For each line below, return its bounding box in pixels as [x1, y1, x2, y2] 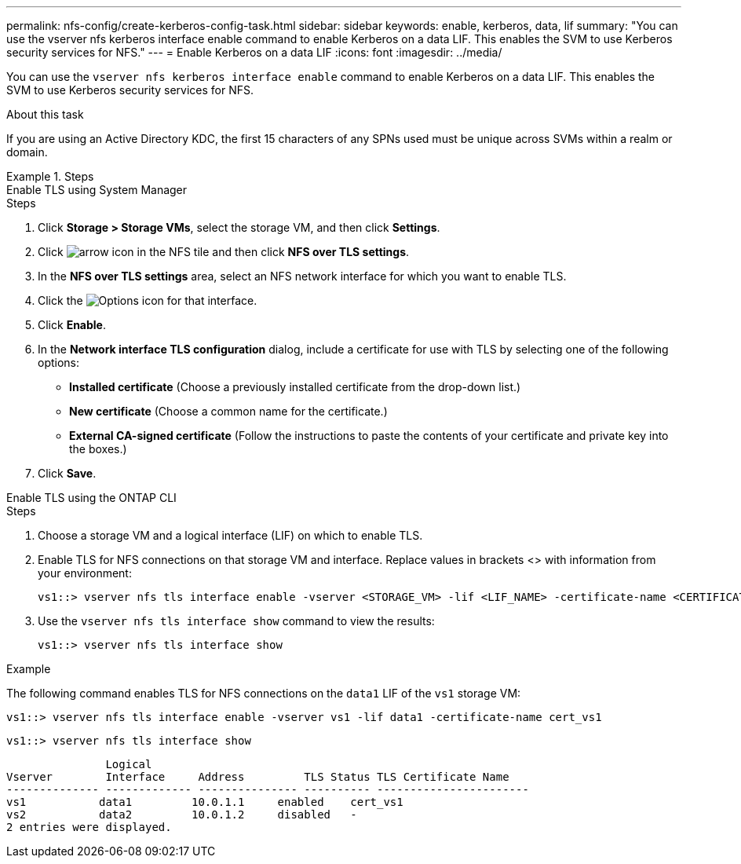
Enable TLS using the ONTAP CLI [6, 491, 177, 504]
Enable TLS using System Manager [6, 183, 188, 196]
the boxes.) [69, 442, 127, 456]
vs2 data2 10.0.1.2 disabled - [6, 808, 357, 821]
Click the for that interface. [38, 294, 257, 307]
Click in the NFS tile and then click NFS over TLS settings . [38, 245, 410, 258]
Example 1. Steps [6, 170, 94, 183]
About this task [6, 108, 84, 121]
